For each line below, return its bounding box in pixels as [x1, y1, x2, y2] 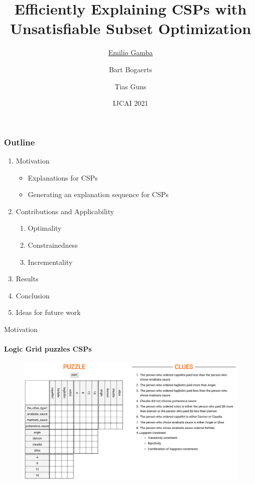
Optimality [28, 223, 62, 233]
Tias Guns [114, 81, 147, 91]
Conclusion [16, 290, 50, 300]
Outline [4, 135, 35, 148]
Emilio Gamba [108, 47, 153, 58]
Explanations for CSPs [28, 172, 98, 183]
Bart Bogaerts [108, 64, 153, 74]
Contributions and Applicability [16, 206, 114, 216]
